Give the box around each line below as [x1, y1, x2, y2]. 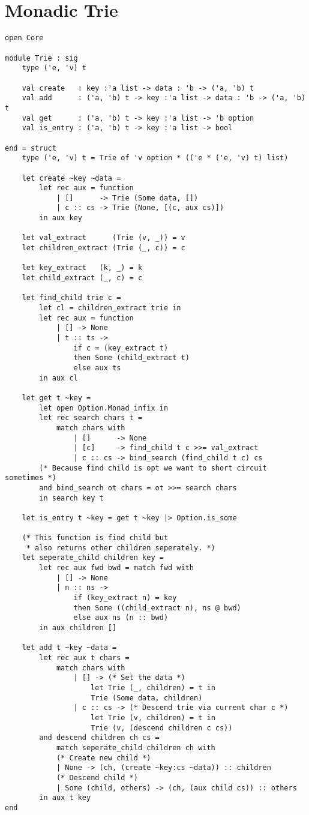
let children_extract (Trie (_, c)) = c [22, 244, 185, 253]
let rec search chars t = [39, 414, 143, 423]
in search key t [39, 493, 104, 502]
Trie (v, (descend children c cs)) [91, 723, 233, 732]
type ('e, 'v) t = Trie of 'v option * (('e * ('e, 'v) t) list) [22, 154, 289, 163]
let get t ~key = [22, 393, 91, 402]
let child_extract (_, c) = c [22, 274, 143, 283]
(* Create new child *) [56, 753, 151, 762]
